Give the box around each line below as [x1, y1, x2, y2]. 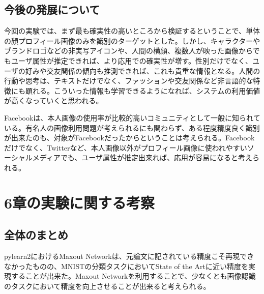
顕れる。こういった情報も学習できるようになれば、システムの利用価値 [25, 85, 260, 96]
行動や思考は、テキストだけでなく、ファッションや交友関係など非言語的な [4, 75, 253, 86]
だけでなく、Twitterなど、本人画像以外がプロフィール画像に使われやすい [4, 142, 247, 153]
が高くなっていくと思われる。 [4, 95, 103, 106]
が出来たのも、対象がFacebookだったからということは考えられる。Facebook [4, 132, 255, 143]
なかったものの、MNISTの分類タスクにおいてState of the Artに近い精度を [4, 260, 248, 271]
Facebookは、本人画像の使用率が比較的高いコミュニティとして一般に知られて [4, 112, 260, 123]
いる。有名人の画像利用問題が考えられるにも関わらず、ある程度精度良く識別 [4, 122, 260, 133]
